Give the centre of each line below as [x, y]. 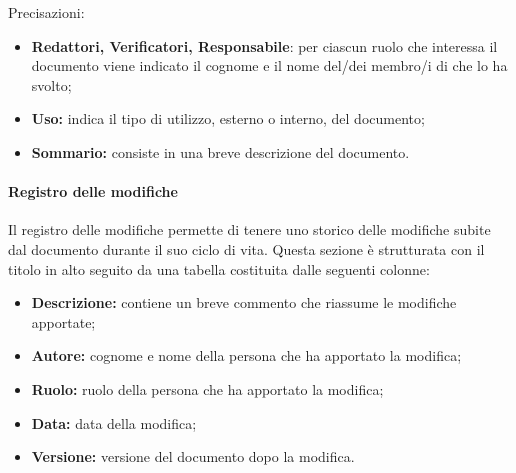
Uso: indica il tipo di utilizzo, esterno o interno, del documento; [228, 118]
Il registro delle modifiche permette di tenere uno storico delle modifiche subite [249, 229]
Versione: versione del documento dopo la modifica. [193, 456]
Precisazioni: [46, 12]
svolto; [51, 84]
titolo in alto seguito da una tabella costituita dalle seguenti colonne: [219, 268]
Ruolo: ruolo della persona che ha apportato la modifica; [207, 388]
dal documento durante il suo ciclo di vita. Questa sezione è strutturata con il [246, 248]
